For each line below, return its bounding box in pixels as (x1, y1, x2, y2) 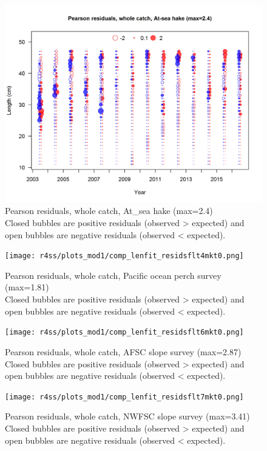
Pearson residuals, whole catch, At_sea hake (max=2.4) (5, 204, 213, 217)
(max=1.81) (5, 281, 49, 293)
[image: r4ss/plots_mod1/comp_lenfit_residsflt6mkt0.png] (5, 328, 244, 337)
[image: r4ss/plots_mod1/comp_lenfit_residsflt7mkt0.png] (5, 392, 244, 401)
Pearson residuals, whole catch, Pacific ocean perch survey (5, 269, 221, 281)
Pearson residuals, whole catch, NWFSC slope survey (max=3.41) (5, 410, 250, 423)
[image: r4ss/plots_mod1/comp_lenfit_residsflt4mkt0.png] (5, 252, 244, 261)
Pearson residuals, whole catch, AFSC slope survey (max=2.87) (5, 345, 242, 358)
